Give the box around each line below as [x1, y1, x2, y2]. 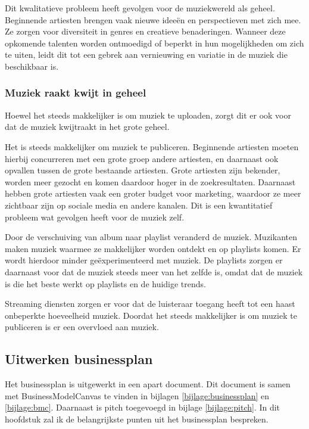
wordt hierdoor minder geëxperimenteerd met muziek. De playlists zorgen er [5, 254, 283, 266]
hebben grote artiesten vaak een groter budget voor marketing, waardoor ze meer [5, 187, 301, 200]
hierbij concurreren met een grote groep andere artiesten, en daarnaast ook [5, 152, 279, 164]
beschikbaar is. [5, 60, 59, 72]
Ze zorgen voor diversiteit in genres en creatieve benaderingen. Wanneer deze [5, 25, 286, 38]
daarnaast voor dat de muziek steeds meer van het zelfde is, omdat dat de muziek [5, 265, 303, 278]
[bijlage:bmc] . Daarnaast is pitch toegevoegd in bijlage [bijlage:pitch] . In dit [5, 401, 280, 414]
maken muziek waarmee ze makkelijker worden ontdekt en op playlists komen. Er [5, 242, 301, 254]
